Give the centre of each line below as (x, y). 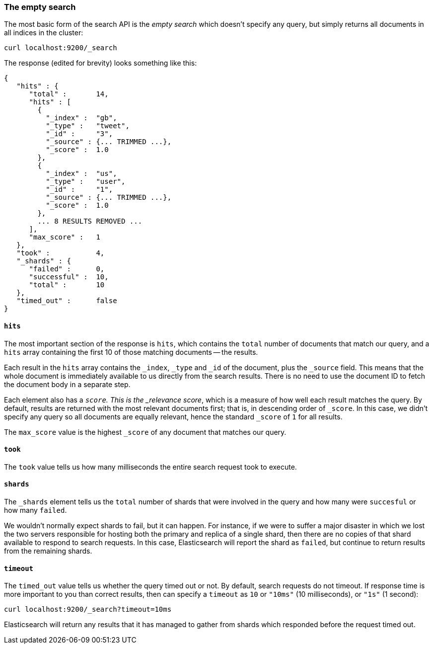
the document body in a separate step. (67, 384)
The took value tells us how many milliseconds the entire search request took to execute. (150, 467)
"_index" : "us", (81, 174)
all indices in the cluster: (44, 33)
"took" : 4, (61, 253)
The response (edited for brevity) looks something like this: (101, 63)
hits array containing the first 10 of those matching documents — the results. (131, 352)
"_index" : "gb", (81, 118)
